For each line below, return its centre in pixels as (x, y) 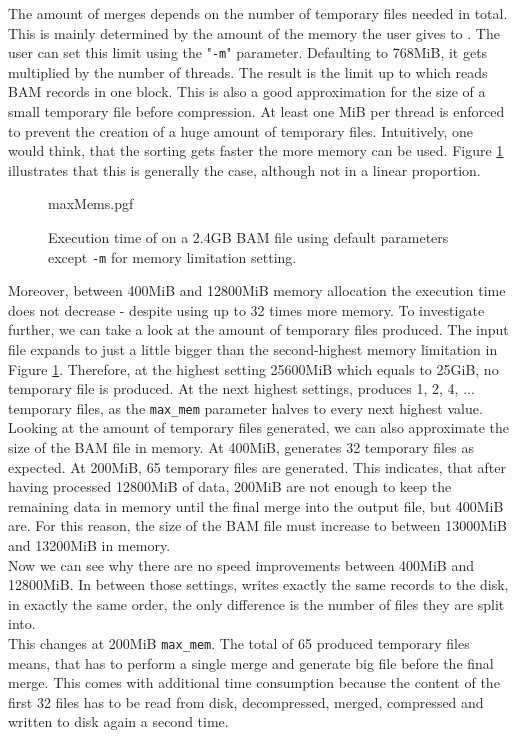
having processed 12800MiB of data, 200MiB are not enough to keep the (230, 486)
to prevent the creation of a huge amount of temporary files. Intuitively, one (240, 130)
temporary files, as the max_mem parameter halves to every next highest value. (245, 407)
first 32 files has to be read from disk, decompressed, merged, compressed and (246, 701)
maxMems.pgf (91, 203)
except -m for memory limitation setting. (172, 256)
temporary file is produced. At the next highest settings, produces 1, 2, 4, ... (241, 388)
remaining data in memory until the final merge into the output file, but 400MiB (256, 505)
